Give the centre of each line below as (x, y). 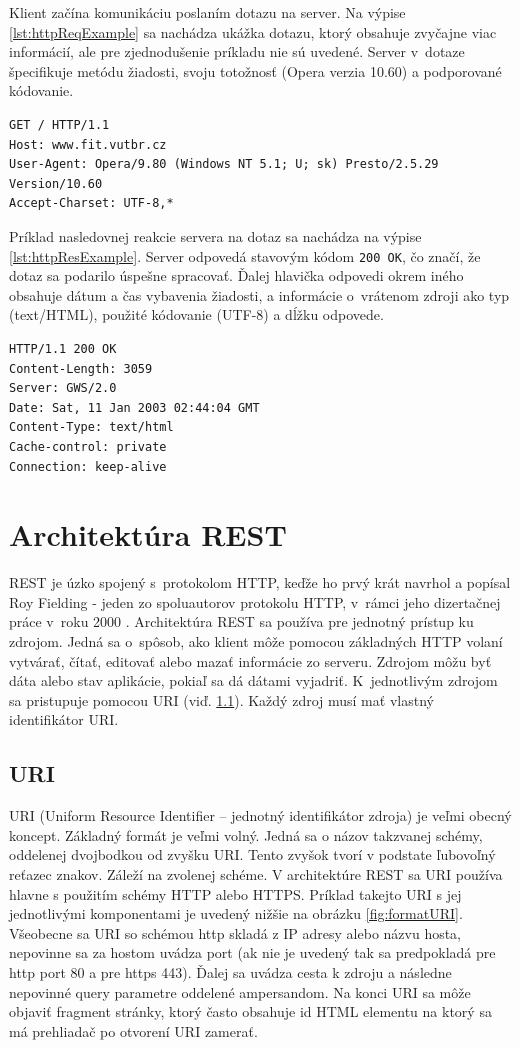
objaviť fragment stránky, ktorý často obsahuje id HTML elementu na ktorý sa (250, 1011)
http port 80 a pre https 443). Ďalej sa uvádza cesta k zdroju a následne (230, 971)
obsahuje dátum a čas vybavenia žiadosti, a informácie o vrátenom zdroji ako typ (259, 294)
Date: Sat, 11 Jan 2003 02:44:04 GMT (134, 407)
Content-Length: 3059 (81, 368)
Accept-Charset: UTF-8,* (91, 203)
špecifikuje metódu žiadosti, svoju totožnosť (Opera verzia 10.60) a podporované (255, 70)
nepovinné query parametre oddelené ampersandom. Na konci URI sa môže (240, 991)
